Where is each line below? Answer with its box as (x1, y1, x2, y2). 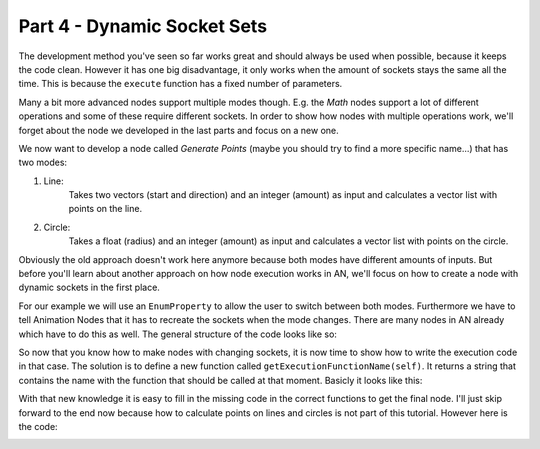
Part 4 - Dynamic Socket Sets (18, 15, 268, 37)
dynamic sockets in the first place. (18, 281, 160, 294)
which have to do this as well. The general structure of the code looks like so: (18, 328, 337, 340)
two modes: (18, 156, 68, 169)
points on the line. (68, 203, 143, 215)
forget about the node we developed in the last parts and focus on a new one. (18, 124, 339, 136)
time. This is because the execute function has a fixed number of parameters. (18, 78, 343, 90)
